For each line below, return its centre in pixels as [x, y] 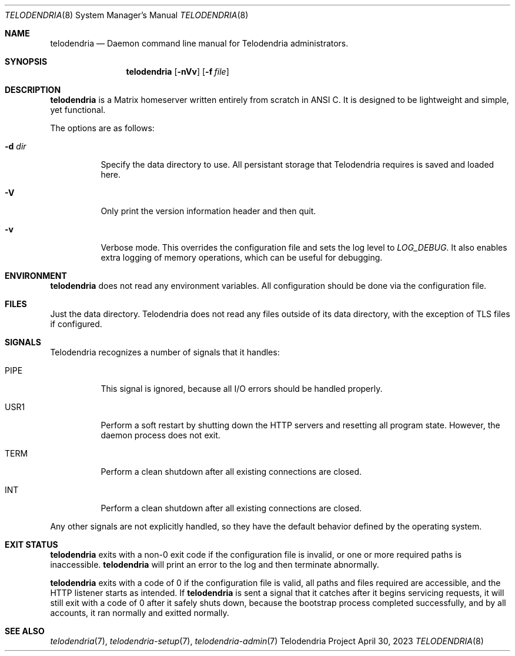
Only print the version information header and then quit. [208, 211]
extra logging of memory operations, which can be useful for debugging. [242, 257]
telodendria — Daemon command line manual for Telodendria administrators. [199, 43]
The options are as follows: [102, 128]
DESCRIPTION [33, 90]
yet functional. [78, 110]
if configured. [76, 324]
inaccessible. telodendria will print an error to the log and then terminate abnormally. [215, 565]
